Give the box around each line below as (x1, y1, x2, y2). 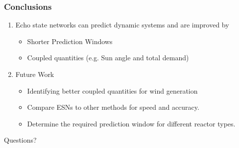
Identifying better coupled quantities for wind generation (27, 85, 198, 96)
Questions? (4, 135, 37, 145)
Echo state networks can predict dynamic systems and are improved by (15, 20, 229, 30)
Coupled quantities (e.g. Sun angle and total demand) (27, 52, 189, 63)
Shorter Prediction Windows (27, 36, 113, 46)
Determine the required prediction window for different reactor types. (27, 118, 236, 128)
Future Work (15, 69, 54, 79)
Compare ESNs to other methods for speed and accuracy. (27, 102, 199, 112)
